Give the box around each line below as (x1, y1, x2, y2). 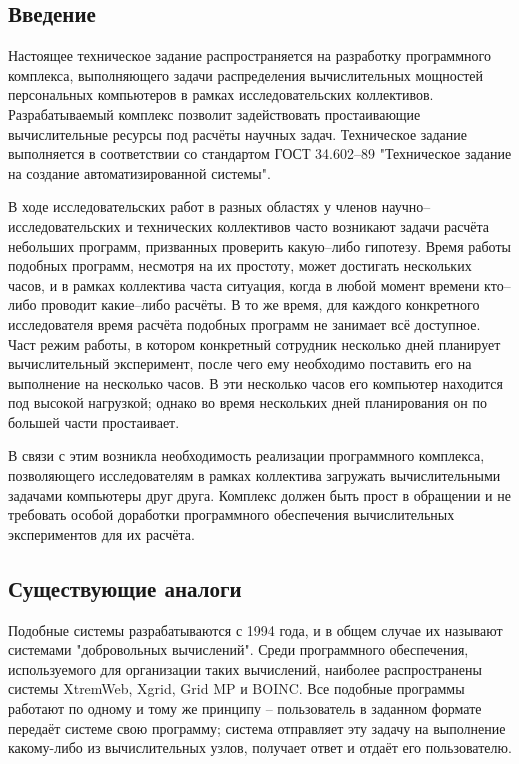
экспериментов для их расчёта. (8, 523, 195, 544)
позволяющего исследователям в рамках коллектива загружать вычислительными (8, 465, 501, 486)
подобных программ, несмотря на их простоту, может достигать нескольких (8, 255, 472, 276)
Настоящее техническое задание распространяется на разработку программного (8, 45, 491, 66)
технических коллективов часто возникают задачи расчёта (137, 215, 489, 236)
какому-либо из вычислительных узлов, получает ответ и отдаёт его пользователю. (8, 737, 512, 758)
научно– (381, 196, 431, 217)
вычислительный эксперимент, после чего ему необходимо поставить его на (8, 353, 472, 374)
